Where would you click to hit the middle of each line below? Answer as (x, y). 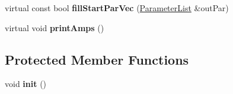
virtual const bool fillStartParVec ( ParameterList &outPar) (117, 8)
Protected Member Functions (97, 59)
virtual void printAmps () (55, 27)
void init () (26, 84)
